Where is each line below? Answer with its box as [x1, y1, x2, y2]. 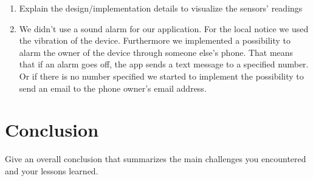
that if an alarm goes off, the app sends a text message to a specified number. [19, 58, 309, 70]
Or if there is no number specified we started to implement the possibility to [19, 69, 304, 82]
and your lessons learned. [5, 164, 98, 177]
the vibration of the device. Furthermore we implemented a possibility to [19, 34, 291, 47]
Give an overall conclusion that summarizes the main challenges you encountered [5, 152, 306, 165]
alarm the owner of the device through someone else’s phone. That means [19, 46, 294, 58]
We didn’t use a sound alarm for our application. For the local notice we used [19, 22, 309, 35]
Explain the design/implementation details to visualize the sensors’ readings [19, 2, 303, 14]
